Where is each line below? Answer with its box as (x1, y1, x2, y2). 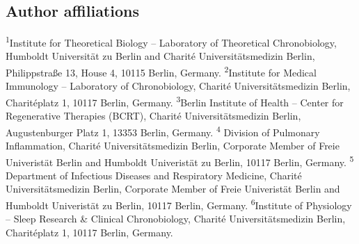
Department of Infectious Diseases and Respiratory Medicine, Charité (6, 168, 302, 182)
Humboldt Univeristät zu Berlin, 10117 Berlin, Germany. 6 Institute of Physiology (6, 196, 352, 212)
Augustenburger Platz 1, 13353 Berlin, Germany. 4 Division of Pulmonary (6, 122, 320, 139)
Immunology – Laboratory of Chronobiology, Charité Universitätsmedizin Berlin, (6, 79, 351, 93)
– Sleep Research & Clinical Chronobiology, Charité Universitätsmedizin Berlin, (6, 211, 346, 226)
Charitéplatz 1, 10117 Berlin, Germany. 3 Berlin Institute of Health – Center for (6, 92, 344, 109)
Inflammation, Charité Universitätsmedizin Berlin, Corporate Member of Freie (6, 138, 340, 152)
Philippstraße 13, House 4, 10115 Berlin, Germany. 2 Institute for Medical (6, 63, 317, 79)
